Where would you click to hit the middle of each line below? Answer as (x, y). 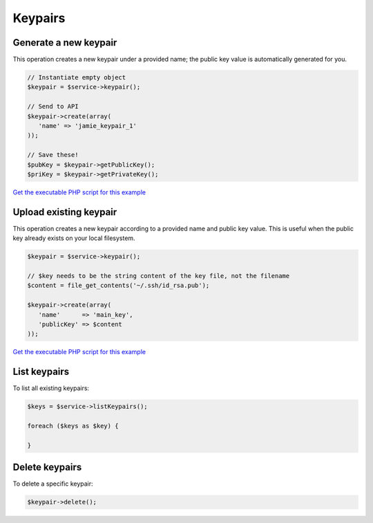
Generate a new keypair (65, 43)
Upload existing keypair (65, 212)
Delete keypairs (47, 467)
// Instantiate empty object (77, 77)
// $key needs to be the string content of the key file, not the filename (159, 276)
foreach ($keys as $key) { (73, 426)
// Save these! (53, 155)
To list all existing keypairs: (51, 388)
